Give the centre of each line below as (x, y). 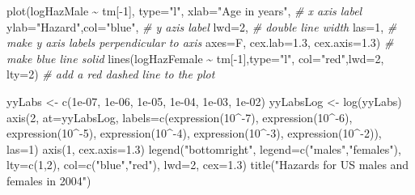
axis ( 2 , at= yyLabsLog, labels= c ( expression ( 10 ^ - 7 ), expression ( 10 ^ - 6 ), (180, 117)
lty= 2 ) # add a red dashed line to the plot (111, 74)
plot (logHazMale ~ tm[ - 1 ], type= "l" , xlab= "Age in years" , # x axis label (184, 11)
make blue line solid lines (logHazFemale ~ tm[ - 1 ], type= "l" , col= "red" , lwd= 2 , (195, 58)
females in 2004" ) (49, 180)
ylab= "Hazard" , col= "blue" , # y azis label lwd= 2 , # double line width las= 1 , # (202, 26)
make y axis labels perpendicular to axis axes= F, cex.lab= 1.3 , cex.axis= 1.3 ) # (200, 42)
